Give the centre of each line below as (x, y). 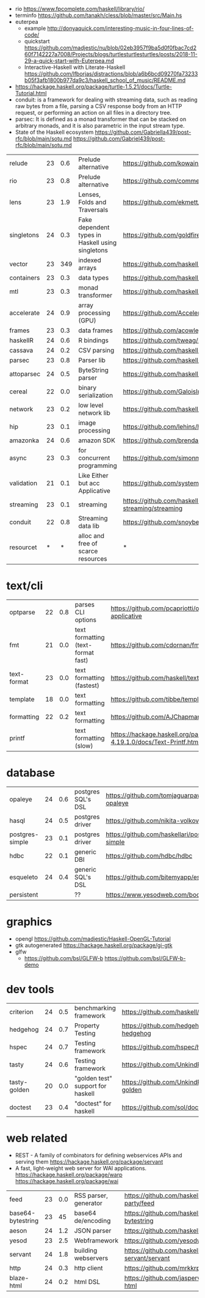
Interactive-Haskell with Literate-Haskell (75, 67)
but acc (89, 483)
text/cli (25, 586)
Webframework (96, 1241)
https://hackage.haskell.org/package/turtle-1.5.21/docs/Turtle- (94, 87)
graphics (29, 922)
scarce (88, 551)
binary (88, 388)
